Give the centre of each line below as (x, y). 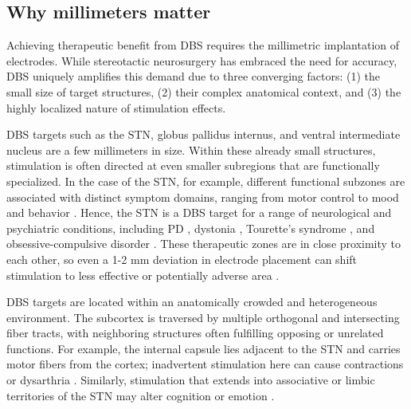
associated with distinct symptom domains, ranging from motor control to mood (203, 197)
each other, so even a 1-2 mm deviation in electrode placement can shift (182, 259)
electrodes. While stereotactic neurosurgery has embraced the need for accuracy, (202, 60)
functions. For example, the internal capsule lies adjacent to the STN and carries (204, 348)
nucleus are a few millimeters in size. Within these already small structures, (191, 149)
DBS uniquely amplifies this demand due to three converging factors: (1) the (193, 76)
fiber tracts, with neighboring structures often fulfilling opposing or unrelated (195, 333)
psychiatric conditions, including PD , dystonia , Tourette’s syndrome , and (191, 228)
